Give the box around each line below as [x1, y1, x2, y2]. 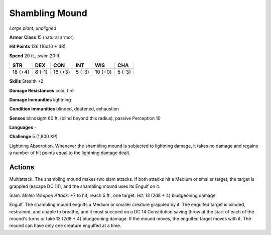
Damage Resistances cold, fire [9, 87, 74, 93]
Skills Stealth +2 [9, 78, 44, 84]
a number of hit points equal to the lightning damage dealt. [9, 150, 130, 156]
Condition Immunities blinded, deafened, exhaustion [9, 106, 119, 112]
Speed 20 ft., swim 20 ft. [9, 53, 61, 59]
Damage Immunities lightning [9, 96, 71, 102]
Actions [9, 163, 35, 172]
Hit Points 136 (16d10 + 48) [9, 43, 66, 50]
